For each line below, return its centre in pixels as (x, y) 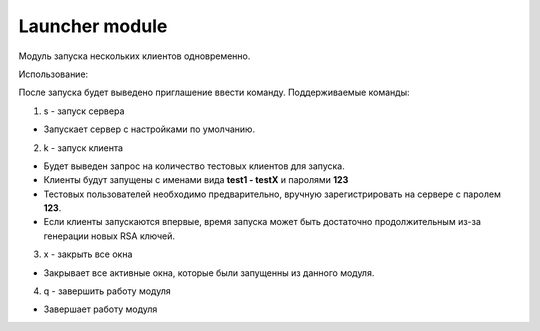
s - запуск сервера (84, 111)
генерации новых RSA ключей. (109, 236)
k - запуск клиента (83, 147)
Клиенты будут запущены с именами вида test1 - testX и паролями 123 (196, 180)
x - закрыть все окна (88, 254)
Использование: (53, 74)
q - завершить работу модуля (107, 291)
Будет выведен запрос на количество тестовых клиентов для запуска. (194, 166)
